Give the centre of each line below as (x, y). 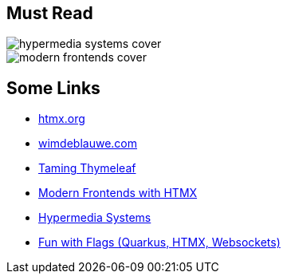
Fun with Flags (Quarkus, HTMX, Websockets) (159, 243)
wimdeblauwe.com (88, 144)
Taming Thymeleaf (87, 168)
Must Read (50, 13)
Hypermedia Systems (95, 218)
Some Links (53, 88)
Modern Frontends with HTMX (118, 193)
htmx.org (62, 119)
